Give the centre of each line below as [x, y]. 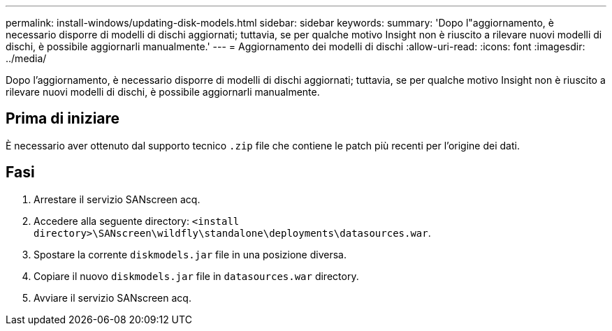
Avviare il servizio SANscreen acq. [112, 297]
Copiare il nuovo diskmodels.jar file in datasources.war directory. [196, 276]
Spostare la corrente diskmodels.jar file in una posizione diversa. [190, 254]
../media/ [26, 58]
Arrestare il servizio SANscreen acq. [117, 199]
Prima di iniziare [63, 119]
